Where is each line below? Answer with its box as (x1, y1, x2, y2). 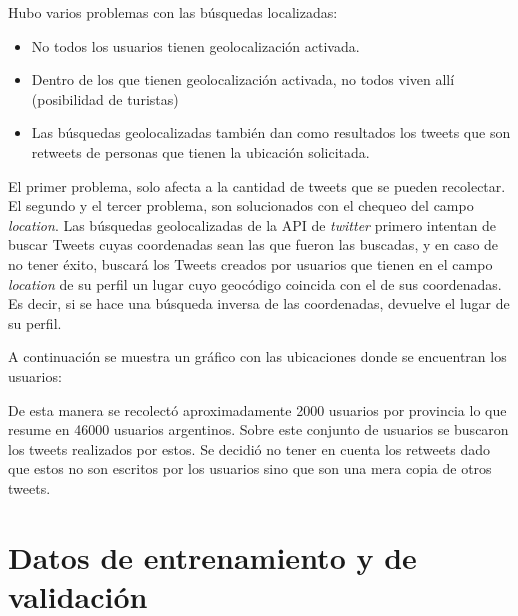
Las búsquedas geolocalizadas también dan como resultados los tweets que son (31, 122, 511, 143)
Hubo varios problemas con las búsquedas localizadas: (8, 2, 338, 22)
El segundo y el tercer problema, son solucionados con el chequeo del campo (8, 195, 474, 216)
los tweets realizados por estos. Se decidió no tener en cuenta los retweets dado (8, 438, 491, 459)
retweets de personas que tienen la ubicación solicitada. (31, 141, 370, 162)
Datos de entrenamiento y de (8, 536, 417, 577)
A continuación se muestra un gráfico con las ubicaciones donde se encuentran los (8, 346, 507, 367)
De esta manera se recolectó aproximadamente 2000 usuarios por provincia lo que (8, 399, 507, 420)
